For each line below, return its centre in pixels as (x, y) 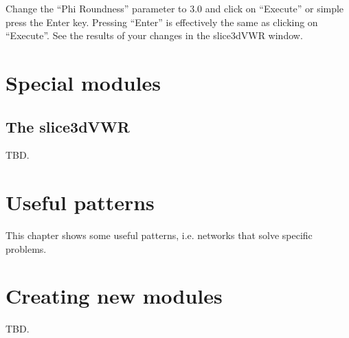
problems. (26, 248)
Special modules (83, 82)
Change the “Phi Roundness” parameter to (96, 8)
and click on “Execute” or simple (274, 8)
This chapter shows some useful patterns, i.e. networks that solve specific (159, 235)
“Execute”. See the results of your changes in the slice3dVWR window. (154, 35)
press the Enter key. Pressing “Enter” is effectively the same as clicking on (162, 22)
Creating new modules (114, 296)
